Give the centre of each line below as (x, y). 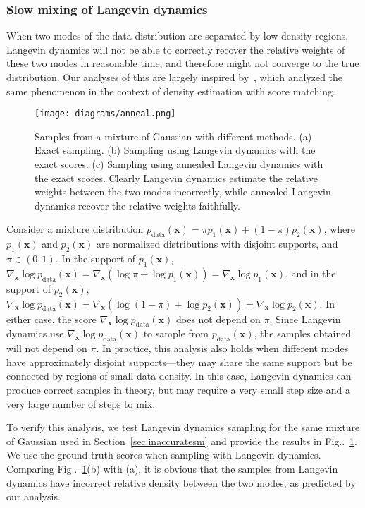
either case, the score (51, 319)
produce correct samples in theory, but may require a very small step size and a (178, 389)
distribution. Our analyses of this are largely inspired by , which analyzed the (175, 77)
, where (340, 229)
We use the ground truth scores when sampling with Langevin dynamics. (164, 455)
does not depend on (218, 319)
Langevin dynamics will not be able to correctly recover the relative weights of (176, 49)
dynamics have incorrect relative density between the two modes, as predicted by (181, 482)
